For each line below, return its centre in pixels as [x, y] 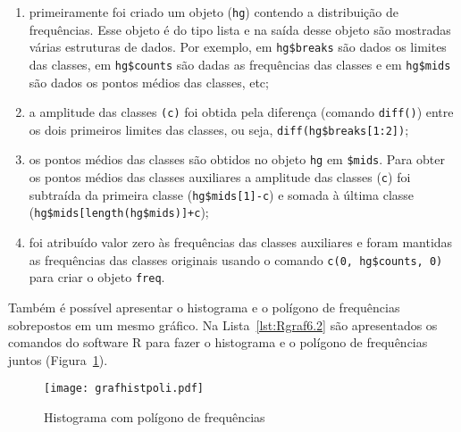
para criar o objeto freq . [97, 277]
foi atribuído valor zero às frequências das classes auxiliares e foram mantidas [241, 242]
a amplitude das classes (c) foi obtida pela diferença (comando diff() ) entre [241, 112]
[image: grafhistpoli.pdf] [124, 389]
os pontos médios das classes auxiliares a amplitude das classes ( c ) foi [220, 177]
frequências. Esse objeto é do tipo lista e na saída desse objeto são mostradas [240, 29]
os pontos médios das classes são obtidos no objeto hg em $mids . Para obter [237, 159]
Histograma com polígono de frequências [155, 417]
